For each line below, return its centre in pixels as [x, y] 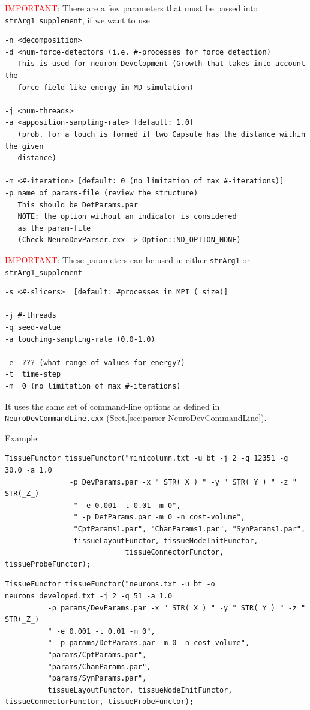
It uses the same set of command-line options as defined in [112, 406]
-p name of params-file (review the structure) [102, 193]
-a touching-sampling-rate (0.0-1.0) [80, 339]
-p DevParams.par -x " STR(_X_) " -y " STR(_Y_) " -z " [183, 482]
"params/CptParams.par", [97, 655]
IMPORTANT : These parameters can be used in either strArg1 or [128, 259]
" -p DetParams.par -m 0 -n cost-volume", [159, 517]
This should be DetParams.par [78, 205]
